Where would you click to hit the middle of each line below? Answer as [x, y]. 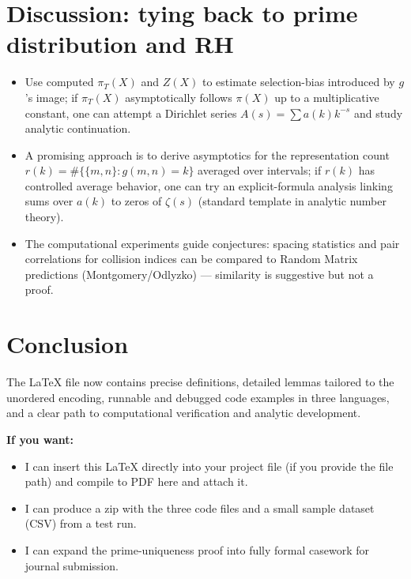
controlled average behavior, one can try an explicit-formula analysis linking [209, 185]
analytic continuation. [78, 128]
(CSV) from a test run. [81, 523]
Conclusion [68, 344]
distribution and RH [120, 44]
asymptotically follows [179, 97]
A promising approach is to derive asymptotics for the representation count [207, 154]
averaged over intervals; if [260, 170]
